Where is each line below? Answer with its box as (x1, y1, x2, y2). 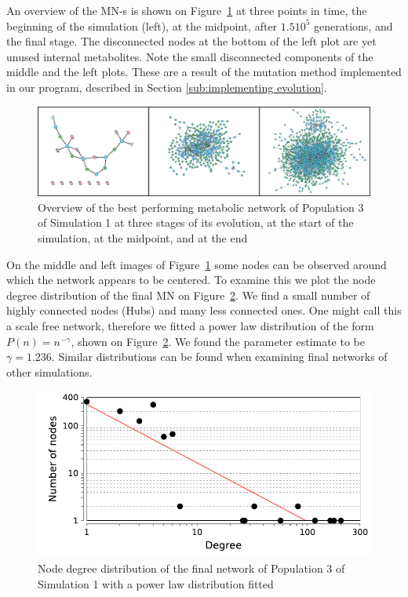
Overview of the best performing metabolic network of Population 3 (38, 198, 364, 215)
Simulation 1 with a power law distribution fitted (38, 575, 274, 592)
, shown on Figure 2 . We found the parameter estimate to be (71, 333, 365, 349)
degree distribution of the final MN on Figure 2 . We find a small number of (6, 286, 370, 303)
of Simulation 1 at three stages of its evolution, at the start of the (38, 214, 354, 231)
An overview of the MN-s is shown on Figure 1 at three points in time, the (6, 2, 367, 18)
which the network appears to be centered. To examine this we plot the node (6, 271, 376, 288)
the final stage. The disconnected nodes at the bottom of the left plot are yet (6, 33, 377, 49)
